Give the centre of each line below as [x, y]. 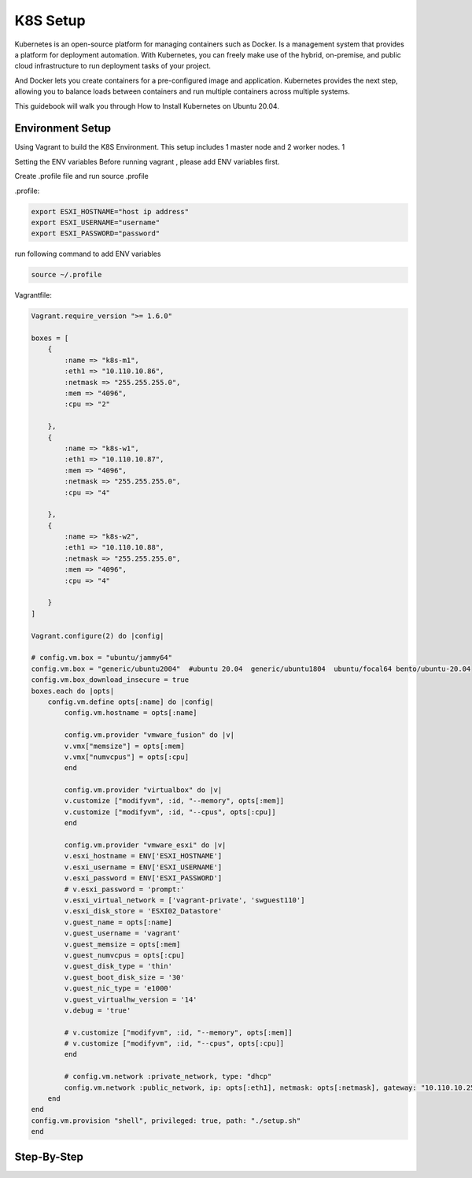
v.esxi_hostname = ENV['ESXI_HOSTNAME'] [143, 856]
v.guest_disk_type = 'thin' [118, 966]
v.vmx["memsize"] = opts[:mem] [124, 746]
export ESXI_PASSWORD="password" [96, 233]
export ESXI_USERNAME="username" [96, 222]
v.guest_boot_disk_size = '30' [124, 977]
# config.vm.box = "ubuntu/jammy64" [102, 658]
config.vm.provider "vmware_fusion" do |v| [149, 735]
